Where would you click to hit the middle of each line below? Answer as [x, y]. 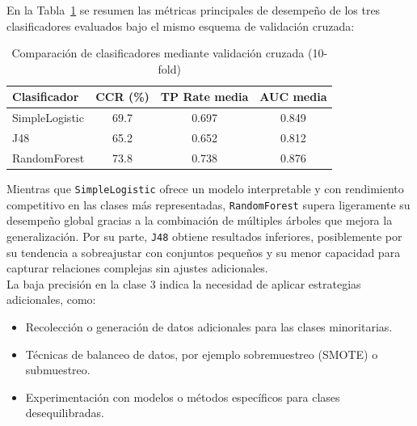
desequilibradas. [65, 413]
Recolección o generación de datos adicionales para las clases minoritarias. [209, 326]
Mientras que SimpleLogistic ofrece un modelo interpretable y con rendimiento [205, 188]
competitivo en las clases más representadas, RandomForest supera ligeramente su [208, 204]
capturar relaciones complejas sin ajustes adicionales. [137, 268]
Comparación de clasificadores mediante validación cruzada [158, 53]
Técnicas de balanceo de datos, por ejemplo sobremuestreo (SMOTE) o [202, 354]
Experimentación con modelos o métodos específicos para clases [183, 396]
